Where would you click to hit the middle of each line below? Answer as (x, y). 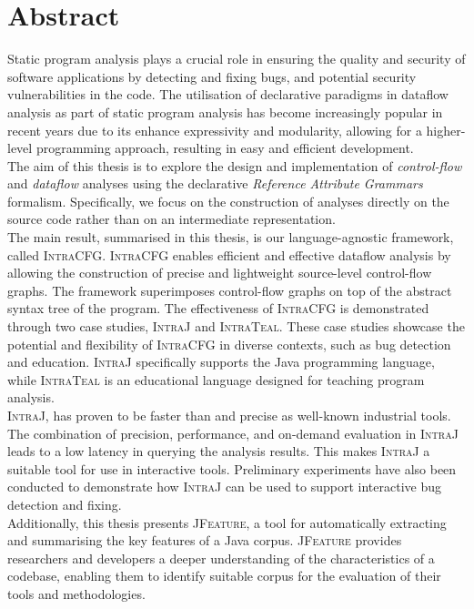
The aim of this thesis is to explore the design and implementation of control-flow (235, 165)
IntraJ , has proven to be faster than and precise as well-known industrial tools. (229, 415)
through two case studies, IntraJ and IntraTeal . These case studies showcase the (236, 326)
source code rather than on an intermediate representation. (171, 219)
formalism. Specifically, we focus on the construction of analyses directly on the (228, 201)
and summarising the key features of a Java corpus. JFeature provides (205, 540)
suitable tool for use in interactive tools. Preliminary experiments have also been (232, 468)
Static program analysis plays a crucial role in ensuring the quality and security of (237, 59)
